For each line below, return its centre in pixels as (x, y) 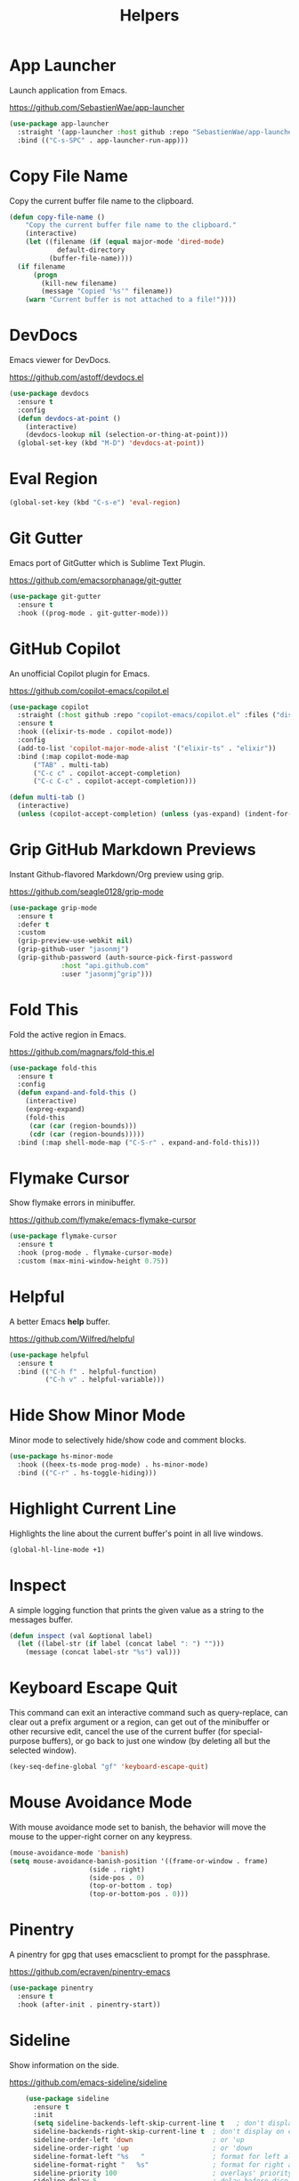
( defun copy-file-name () (57, 217)
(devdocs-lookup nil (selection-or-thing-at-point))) (127, 435)
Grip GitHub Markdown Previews (133, 850)
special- (248, 1732)
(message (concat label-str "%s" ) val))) (103, 1652)
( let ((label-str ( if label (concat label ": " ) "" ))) (121, 1644)
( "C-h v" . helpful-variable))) (105, 1380)
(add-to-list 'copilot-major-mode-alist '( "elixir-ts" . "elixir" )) (147, 748)
